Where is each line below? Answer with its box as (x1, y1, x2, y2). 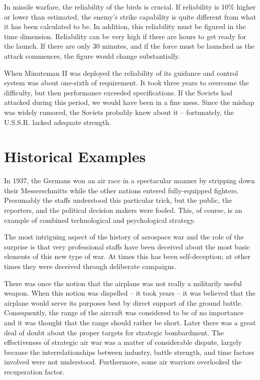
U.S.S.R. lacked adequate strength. (4, 116, 111, 127)
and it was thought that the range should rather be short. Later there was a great (4, 317, 256, 327)
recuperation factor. (4, 366, 65, 376)
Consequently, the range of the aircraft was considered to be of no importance (4, 307, 244, 318)
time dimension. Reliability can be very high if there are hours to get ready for (4, 31, 246, 41)
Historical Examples (4, 146, 146, 167)
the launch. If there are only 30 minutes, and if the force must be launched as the (4, 41, 254, 51)
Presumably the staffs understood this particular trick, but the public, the (4, 195, 232, 205)
